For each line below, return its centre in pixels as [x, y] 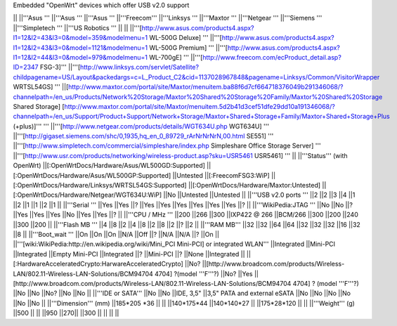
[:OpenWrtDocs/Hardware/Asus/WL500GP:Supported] [92, 175]
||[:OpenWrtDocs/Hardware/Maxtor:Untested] [254, 185]
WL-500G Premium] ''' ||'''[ [188, 47]
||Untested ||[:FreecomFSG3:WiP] [221, 175]
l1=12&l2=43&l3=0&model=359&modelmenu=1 [80, 38]
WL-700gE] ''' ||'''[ [176, 57]
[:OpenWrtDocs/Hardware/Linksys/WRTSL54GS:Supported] [100, 185]
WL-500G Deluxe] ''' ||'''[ [186, 38]
